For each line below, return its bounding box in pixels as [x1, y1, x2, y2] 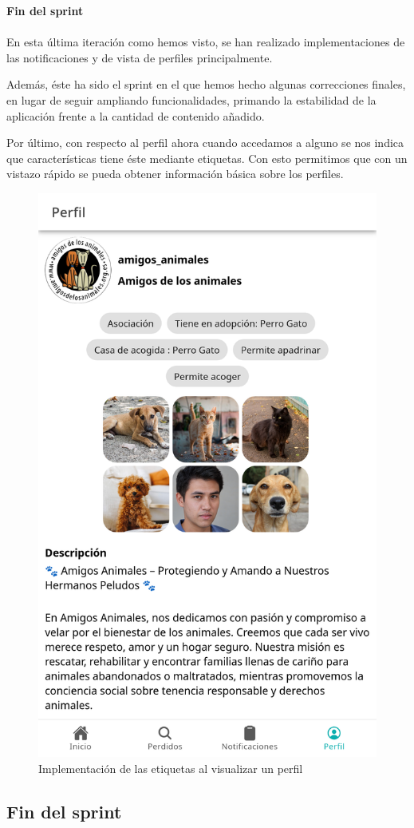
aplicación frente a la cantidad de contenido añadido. [6, 107, 265, 124]
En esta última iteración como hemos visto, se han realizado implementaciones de [6, 34, 405, 50]
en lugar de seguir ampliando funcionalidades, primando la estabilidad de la [6, 91, 377, 108]
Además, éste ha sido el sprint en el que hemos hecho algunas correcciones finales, [6, 76, 406, 93]
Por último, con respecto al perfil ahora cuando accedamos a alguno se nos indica [6, 134, 404, 151]
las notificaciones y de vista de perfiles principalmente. [6, 49, 273, 65]
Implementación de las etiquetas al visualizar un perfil [38, 759, 303, 776]
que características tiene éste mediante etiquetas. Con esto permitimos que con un [6, 149, 408, 166]
